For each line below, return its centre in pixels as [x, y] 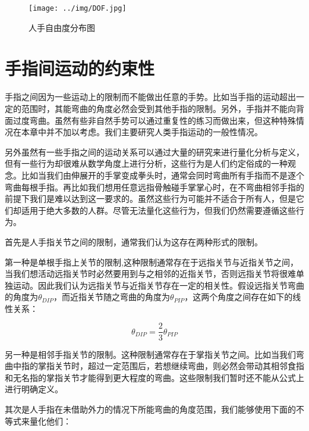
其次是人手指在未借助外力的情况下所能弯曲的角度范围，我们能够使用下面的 [150, 409]
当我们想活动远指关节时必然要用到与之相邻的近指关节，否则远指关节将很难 [150, 274]
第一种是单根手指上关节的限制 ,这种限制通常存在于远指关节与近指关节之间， [152, 262]
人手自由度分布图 [62, 27]
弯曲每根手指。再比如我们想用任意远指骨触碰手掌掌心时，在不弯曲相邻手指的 [154, 187]
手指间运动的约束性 [80, 68]
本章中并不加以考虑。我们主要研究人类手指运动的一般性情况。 [142, 132]
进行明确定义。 [34, 389]
